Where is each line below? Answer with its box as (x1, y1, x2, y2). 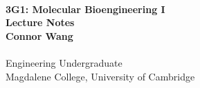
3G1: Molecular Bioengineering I (6, 1, 165, 16)
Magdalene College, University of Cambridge (6, 69, 195, 83)
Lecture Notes (6, 15, 75, 30)
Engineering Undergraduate (6, 55, 122, 69)
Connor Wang (6, 28, 73, 43)
